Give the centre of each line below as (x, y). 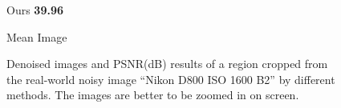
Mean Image (37, 36)
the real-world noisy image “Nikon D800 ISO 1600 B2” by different (171, 79)
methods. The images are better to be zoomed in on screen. (153, 95)
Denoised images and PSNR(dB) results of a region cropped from (167, 64)
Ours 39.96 (35, 10)
